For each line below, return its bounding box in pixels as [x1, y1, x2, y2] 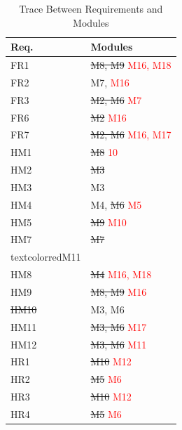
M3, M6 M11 [90, 337, 147, 351]
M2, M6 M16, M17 [90, 127, 171, 142]
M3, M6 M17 [90, 319, 147, 334]
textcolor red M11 [10, 249, 81, 264]
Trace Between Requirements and [19, 1, 163, 15]
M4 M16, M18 [90, 267, 152, 282]
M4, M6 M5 [90, 197, 142, 211]
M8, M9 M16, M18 [90, 58, 171, 72]
